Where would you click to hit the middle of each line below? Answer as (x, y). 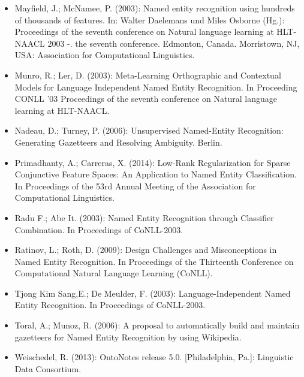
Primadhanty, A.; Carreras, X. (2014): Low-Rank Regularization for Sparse (153, 162)
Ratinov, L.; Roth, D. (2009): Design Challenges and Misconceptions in (146, 250)
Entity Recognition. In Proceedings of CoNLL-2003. (110, 305)
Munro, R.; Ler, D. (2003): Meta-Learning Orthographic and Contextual (148, 75)
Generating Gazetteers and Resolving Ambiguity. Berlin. (118, 142)
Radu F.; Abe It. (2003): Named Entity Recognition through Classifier (144, 217)
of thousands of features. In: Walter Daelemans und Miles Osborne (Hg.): (150, 19)
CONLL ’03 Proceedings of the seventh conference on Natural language (146, 99)
